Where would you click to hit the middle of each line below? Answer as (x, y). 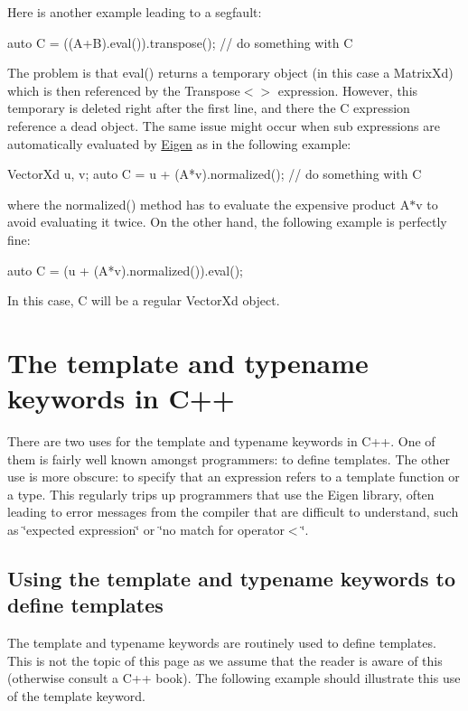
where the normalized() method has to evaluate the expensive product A (209, 204)
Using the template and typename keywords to (231, 578)
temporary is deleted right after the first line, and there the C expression (209, 108)
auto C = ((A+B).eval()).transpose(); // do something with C (180, 42)
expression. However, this (348, 90)
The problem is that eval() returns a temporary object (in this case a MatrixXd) (230, 73)
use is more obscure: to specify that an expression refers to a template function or (234, 477)
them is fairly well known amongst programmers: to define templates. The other (229, 458)
